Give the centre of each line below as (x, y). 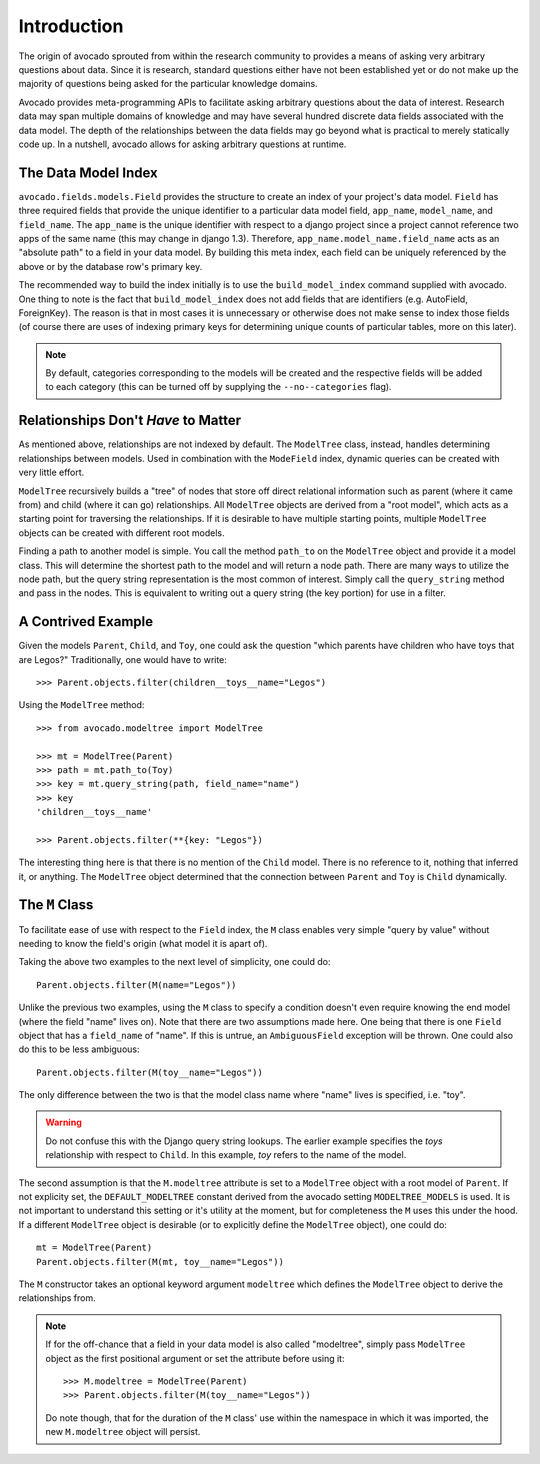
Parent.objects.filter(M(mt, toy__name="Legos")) (160, 1261)
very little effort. (51, 472)
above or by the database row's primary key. (110, 266)
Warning (63, 1122)
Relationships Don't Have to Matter (130, 420)
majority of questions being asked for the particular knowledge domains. (168, 84)
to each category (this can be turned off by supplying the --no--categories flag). (218, 387)
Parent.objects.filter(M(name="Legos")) (136, 984)
